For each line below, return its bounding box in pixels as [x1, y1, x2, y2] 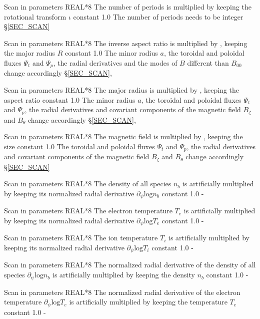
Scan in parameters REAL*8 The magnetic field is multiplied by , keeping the [4, 131, 243, 142]
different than [187, 57, 229, 68]
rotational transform [4, 11, 66, 22]
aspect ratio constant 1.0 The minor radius [4, 94, 135, 105]
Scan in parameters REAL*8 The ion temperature [4, 232, 158, 243]
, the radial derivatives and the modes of [53, 57, 177, 68]
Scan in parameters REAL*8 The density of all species [4, 178, 171, 189]
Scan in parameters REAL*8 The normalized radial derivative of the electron [4, 286, 240, 297]
